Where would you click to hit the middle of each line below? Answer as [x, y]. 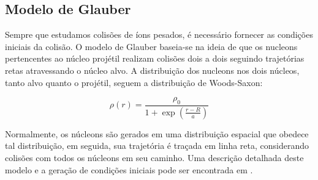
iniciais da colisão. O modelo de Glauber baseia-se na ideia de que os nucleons [151, 46]
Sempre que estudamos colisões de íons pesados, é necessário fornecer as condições [159, 34]
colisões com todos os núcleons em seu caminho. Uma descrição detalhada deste [154, 158]
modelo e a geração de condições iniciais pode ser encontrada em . [129, 169]
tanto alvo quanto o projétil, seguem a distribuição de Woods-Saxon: [134, 82]
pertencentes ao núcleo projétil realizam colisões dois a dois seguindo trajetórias [155, 58]
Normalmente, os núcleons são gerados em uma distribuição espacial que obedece [157, 133]
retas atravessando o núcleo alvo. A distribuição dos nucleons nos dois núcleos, [152, 70]
